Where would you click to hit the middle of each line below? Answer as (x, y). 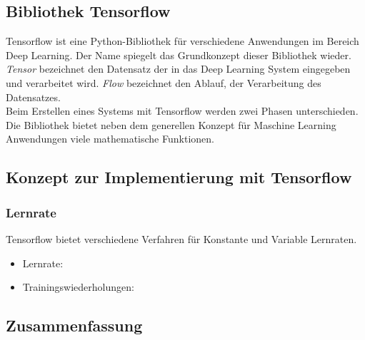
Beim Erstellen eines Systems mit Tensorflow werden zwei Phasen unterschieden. (182, 111)
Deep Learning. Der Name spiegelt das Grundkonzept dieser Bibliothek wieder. (179, 55)
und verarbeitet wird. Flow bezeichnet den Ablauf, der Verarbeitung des (164, 82)
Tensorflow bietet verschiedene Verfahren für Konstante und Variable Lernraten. (181, 238)
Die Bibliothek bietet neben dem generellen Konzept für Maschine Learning (171, 124)
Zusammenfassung (74, 325)
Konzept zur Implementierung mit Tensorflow (179, 177)
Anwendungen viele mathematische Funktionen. (110, 139)
